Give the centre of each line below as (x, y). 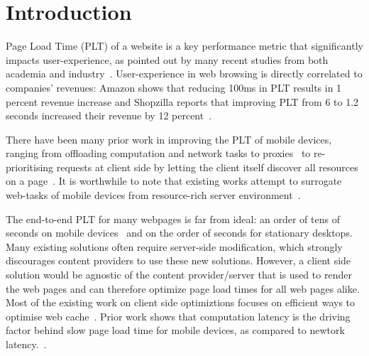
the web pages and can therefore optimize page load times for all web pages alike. (183, 288)
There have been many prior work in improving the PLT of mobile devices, (169, 139)
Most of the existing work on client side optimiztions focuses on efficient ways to (181, 302)
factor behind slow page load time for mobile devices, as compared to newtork (175, 330)
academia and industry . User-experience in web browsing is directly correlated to (184, 74)
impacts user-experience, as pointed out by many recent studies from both (167, 59)
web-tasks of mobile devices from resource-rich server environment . (153, 195)
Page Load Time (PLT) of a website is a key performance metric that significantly (184, 46)
